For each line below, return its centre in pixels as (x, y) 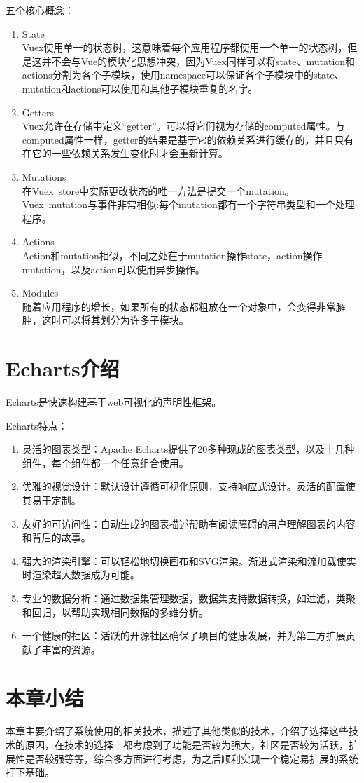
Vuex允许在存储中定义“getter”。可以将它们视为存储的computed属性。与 (184, 126)
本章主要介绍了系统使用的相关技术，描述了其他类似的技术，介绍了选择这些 (177, 731)
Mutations (44, 176)
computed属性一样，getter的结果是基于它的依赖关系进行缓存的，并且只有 (188, 139)
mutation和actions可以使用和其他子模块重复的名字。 (140, 88)
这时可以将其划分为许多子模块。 (115, 320)
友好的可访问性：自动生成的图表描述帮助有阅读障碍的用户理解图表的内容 (189, 523)
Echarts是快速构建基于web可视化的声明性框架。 (114, 402)
